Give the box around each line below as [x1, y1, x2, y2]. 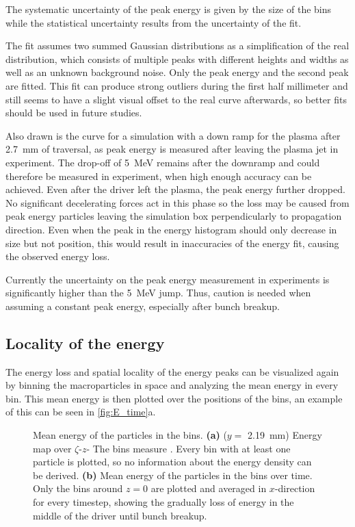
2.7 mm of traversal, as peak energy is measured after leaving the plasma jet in [5, 142, 339, 156]
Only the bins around [33, 481, 123, 496]
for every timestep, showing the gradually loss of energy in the [33, 495, 294, 509]
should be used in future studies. [5, 105, 142, 120]
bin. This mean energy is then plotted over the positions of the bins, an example [5, 391, 343, 405]
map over [33, 441, 72, 455]
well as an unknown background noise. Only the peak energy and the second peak [5, 65, 349, 79]
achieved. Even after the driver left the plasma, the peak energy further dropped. [5, 182, 345, 196]
